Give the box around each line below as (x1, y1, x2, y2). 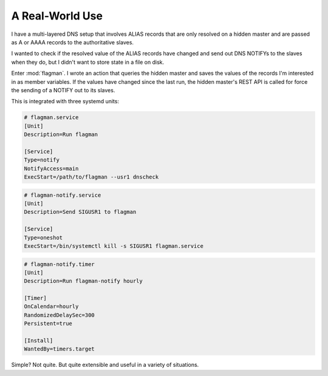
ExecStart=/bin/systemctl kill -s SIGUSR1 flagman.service (24, 242, 203, 249)
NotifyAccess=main (24, 165, 79, 172)
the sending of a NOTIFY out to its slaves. (11, 86, 115, 94)
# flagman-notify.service (24, 191, 101, 199)
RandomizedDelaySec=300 (24, 312, 95, 318)
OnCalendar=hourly (24, 303, 79, 310)
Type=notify (24, 157, 60, 163)
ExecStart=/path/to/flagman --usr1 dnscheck (24, 174, 159, 180)
